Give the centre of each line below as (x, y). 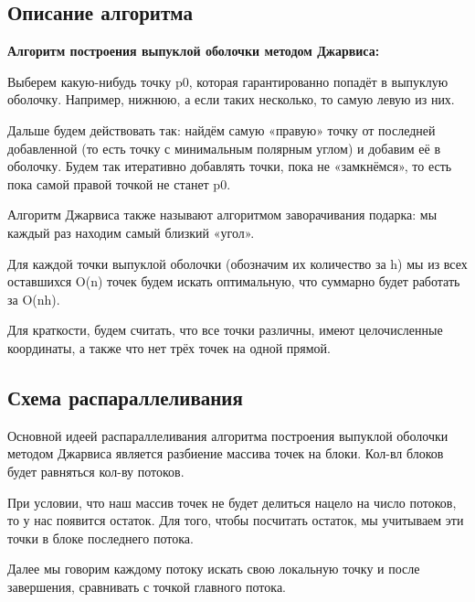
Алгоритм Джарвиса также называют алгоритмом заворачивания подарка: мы (222, 215)
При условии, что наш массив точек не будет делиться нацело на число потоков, (232, 502)
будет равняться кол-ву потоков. (96, 471)
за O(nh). (34, 299)
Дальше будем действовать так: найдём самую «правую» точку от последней (222, 129)
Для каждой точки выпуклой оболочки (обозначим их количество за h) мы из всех (237, 263)
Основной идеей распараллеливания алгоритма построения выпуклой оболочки (228, 435)
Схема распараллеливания (125, 397)
